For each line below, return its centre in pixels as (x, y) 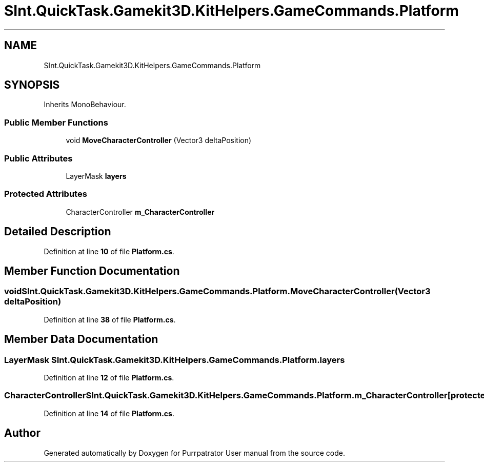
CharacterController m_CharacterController (140, 212)
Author (22, 433)
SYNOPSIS (32, 85)
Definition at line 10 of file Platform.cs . (109, 251)
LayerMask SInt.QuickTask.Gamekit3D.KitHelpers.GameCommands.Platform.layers (175, 360)
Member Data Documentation (81, 339)
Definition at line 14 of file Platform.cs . (109, 413)
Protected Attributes (46, 194)
